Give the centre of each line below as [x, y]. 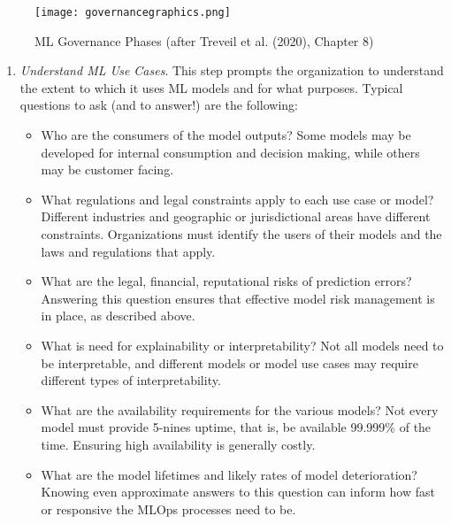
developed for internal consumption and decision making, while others [230, 152]
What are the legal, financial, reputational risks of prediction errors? [226, 281]
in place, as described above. [118, 316]
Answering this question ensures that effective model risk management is [238, 298]
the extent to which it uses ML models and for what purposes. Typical [211, 87]
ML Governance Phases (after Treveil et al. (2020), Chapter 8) [204, 40]
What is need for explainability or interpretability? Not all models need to [242, 345]
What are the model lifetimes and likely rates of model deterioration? [229, 474]
